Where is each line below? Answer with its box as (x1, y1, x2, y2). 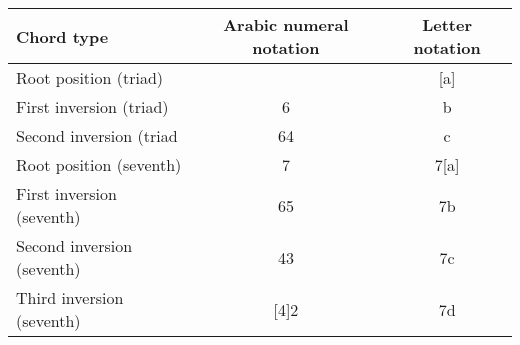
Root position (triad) (16, 66, 164, 89)
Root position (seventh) (16, 153, 182, 176)
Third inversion (16, 286, 124, 309)
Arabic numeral (223, 13, 349, 36)
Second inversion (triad (16, 124, 178, 147)
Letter (422, 13, 473, 36)
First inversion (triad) (16, 95, 169, 118)
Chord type (16, 24, 109, 48)
